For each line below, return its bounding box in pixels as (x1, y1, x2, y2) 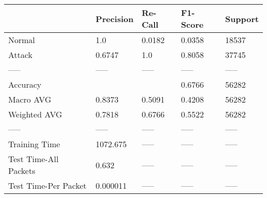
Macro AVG (8, 93, 51, 105)
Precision (96, 12, 133, 25)
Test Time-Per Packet (8, 180, 87, 191)
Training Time (8, 138, 60, 150)
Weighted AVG (8, 108, 63, 120)
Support (225, 12, 259, 25)
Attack (8, 49, 33, 61)
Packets (8, 165, 35, 176)
